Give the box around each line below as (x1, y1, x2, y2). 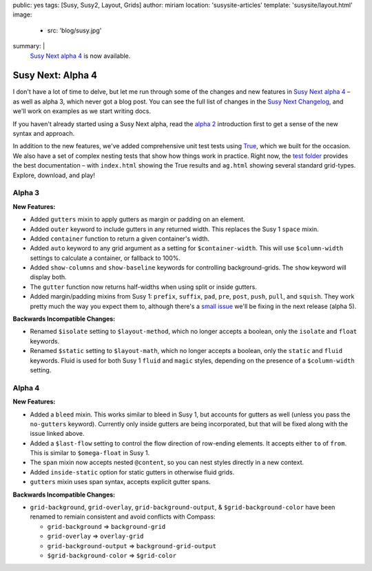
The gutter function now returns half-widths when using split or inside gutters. (30, 283, 258, 291)
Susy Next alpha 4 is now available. (30, 52, 131, 60)
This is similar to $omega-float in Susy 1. (30, 449, 150, 457)
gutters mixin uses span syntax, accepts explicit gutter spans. (30, 478, 211, 486)
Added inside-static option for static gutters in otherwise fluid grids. (30, 468, 235, 476)
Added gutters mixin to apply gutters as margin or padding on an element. (30, 215, 245, 223)
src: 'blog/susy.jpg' (47, 26, 102, 34)
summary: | (12, 42, 45, 50)
